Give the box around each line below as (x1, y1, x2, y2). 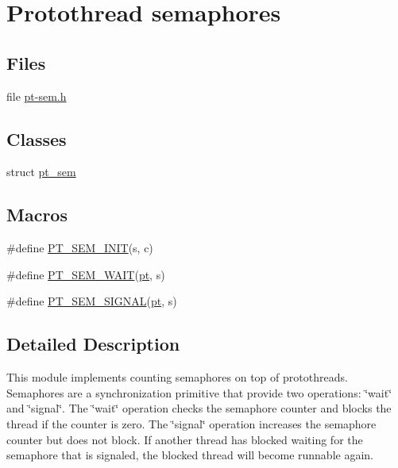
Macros (6, 202, 68, 227)
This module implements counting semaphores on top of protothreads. (6, 369, 348, 386)
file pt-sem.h (6, 87, 67, 104)
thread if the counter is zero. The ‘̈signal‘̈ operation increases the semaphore (6, 415, 377, 432)
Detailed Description (6, 332, 180, 356)
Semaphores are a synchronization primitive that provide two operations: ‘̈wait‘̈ (6, 384, 392, 401)
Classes (6, 126, 67, 151)
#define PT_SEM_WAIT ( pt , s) (6, 266, 165, 282)
